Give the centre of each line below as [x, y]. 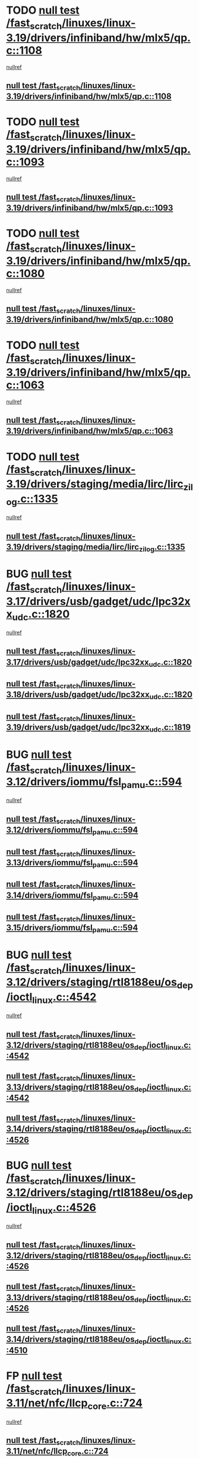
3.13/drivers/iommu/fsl [50, 862]
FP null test [34, 1376]
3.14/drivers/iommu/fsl [50, 895]
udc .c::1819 [170, 728]
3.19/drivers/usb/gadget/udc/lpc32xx [78, 727]
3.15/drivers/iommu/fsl [50, 928]
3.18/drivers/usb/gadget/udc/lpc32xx [78, 694]
